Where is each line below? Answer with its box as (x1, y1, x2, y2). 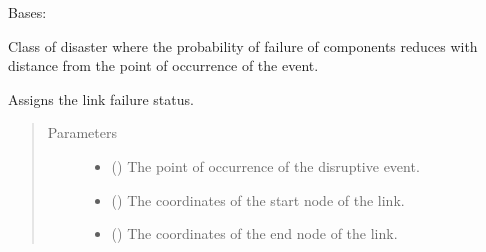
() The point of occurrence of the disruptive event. (111, 155, 420, 176)
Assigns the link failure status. (8, 88, 194, 109)
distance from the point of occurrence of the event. (8, 55, 319, 76)
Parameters (47, 122, 117, 143)
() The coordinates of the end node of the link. (111, 223, 398, 244)
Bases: (8, 2, 47, 22)
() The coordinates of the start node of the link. (111, 189, 405, 210)
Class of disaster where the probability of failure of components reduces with (8, 35, 478, 56)
